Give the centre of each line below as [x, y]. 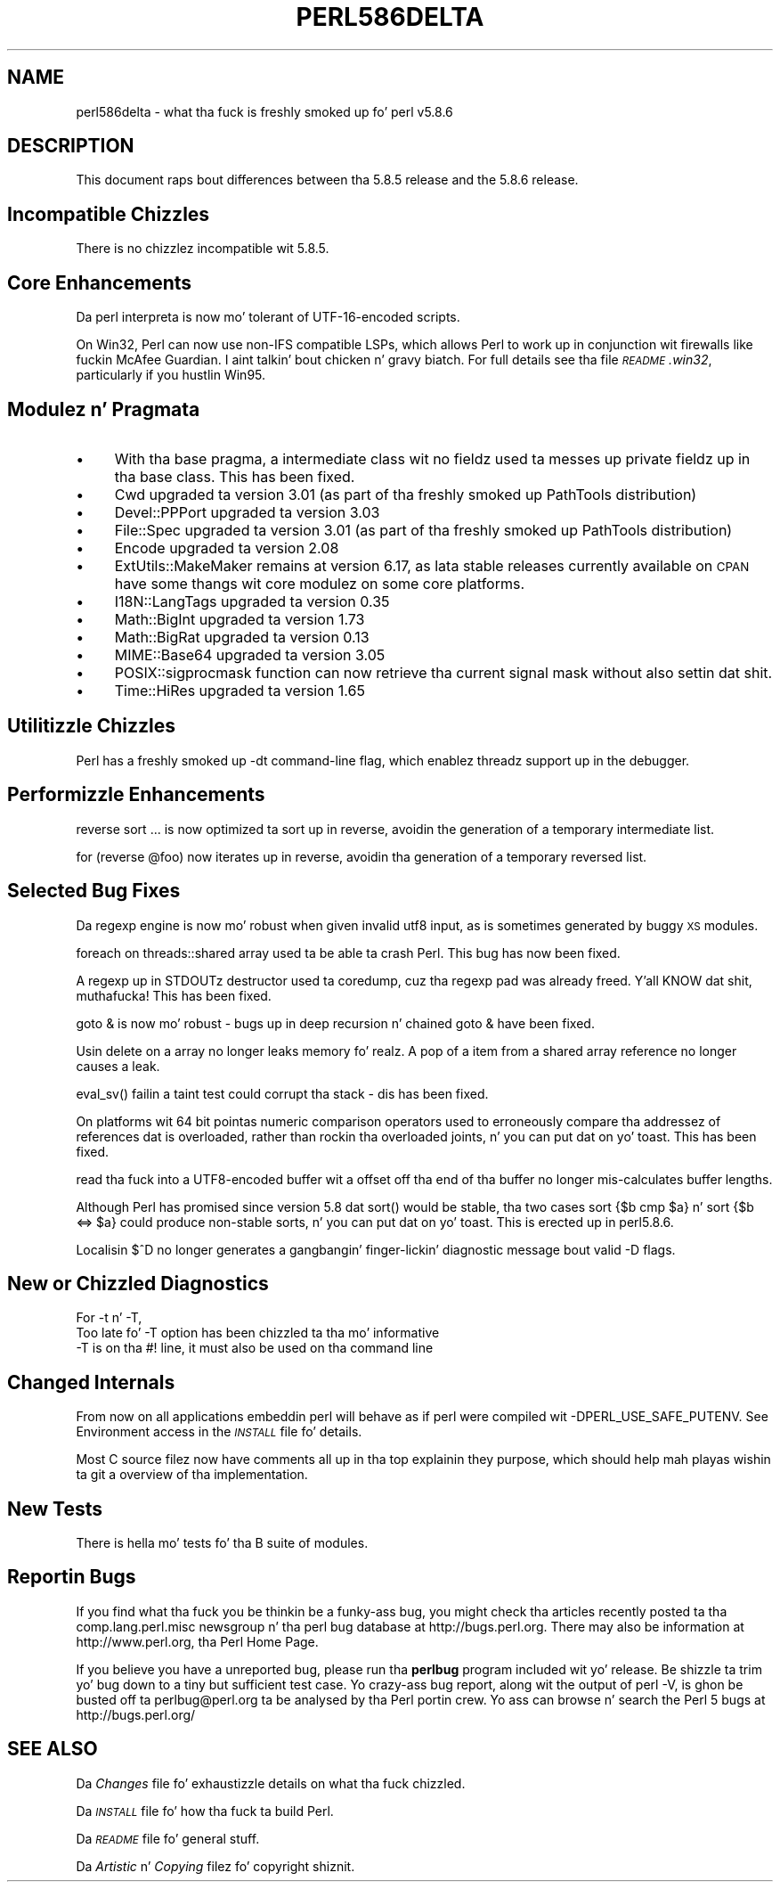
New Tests [55, 1509]
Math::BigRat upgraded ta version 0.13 [242, 637]
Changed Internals [91, 1382]
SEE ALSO [53, 1749]
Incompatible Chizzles [109, 214]
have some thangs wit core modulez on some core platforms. [320, 583]
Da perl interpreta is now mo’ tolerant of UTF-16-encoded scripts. [268, 317]
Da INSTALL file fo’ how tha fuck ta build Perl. [205, 1811]
